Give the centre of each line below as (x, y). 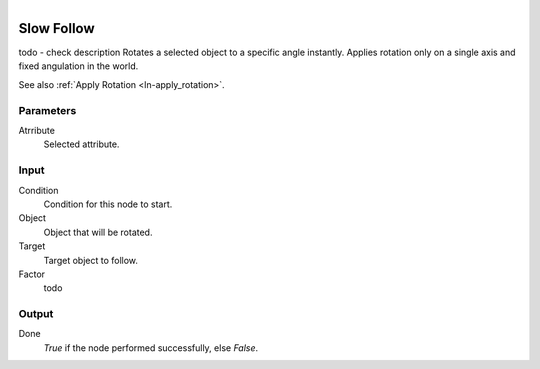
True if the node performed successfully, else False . (151, 347)
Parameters (47, 110)
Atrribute (36, 131)
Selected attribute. (81, 144)
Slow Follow (56, 28)
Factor (31, 274)
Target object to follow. (91, 260)
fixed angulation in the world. (78, 66)
